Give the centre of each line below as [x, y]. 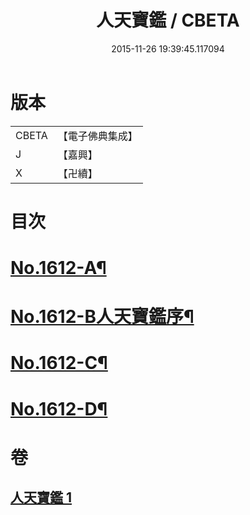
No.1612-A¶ [58, 268]
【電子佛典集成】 [97, 136]
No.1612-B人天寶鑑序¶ [102, 317]
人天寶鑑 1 [41, 497]
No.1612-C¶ [59, 363]
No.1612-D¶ [59, 408]
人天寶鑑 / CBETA [168, 20]
